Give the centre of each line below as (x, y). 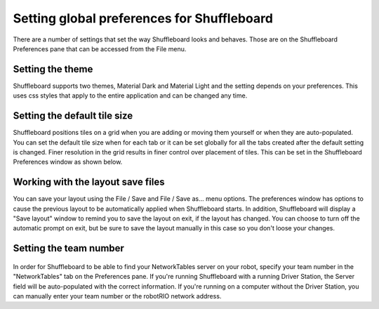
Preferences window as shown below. (68, 162)
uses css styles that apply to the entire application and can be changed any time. (130, 96)
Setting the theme (53, 69)
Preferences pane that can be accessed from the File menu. (100, 48)
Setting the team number (68, 248)
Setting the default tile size (73, 116)
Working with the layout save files (89, 182)
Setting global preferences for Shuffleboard (143, 18)
